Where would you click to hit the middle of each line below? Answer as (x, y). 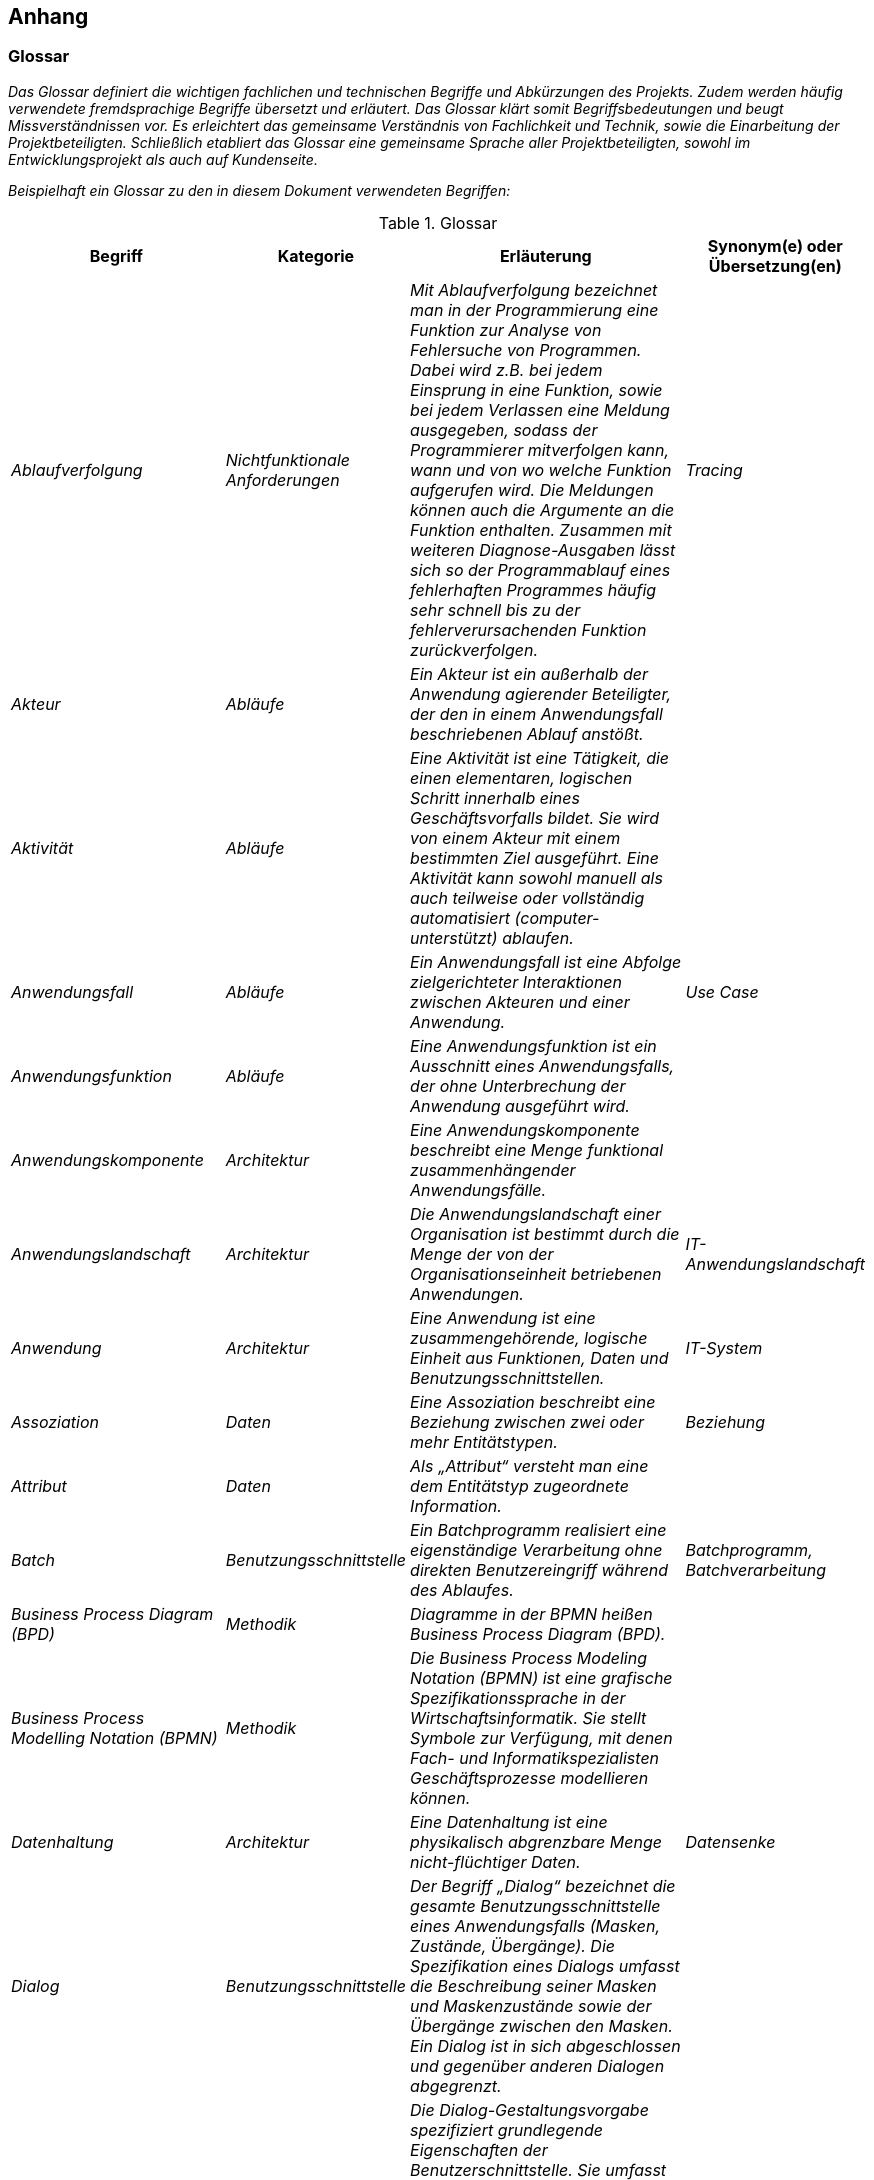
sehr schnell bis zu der (495, 609)
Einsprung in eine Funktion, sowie (536, 389)
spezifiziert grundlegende (506, 2129)
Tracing (714, 469)
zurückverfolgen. (474, 649)
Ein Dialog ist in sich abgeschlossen (545, 2045)
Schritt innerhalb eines (495, 797)
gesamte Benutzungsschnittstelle (535, 1905)
